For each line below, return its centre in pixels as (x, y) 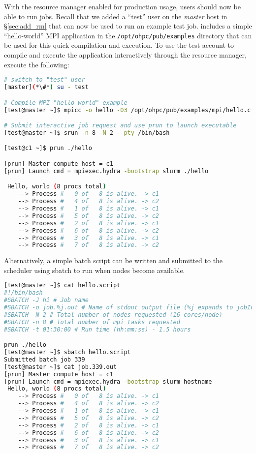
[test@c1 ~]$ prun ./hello (48, 148)
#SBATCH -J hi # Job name (46, 300)
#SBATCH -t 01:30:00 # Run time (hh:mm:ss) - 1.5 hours (97, 329)
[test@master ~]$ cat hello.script (62, 286)
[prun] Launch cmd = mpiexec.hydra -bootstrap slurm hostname (108, 381)
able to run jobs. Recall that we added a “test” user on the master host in (116, 16)
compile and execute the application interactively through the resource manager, (125, 55)
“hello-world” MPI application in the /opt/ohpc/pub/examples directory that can (128, 35)
